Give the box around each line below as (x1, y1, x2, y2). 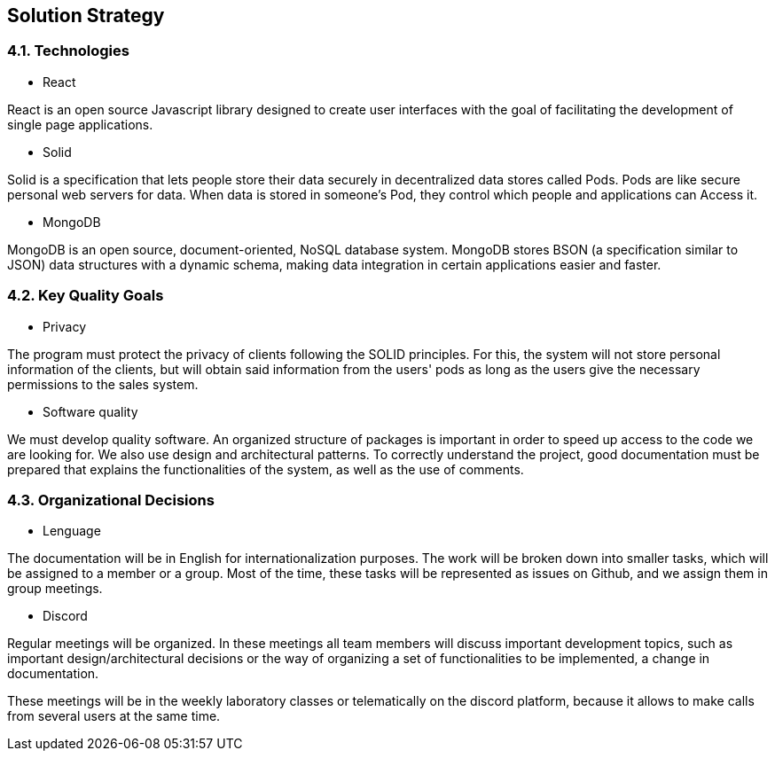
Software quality (43, 403, 138, 419)
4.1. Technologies (7, 42, 129, 60)
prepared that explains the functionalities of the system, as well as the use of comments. (7, 461, 524, 477)
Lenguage (43, 523, 101, 539)
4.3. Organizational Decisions (7, 490, 215, 509)
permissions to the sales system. (7, 376, 199, 392)
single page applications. (7, 116, 153, 132)
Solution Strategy (7, 4, 165, 27)
